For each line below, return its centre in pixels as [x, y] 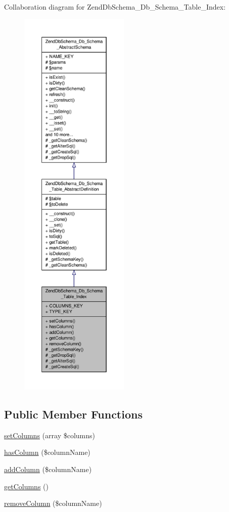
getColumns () [26, 486]
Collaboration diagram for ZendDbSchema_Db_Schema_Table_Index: [115, 7]
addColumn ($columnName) [48, 469]
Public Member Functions [73, 414]
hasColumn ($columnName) [47, 452]
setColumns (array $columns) [50, 435]
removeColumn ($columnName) [53, 503]
